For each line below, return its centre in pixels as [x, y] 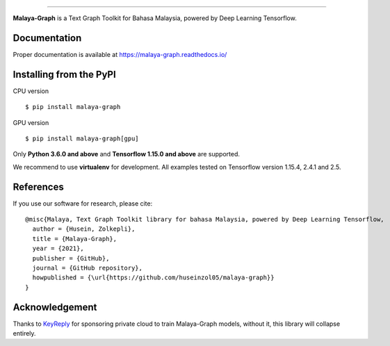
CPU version [31, 91]
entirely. [24, 333]
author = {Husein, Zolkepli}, [84, 229]
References [38, 187]
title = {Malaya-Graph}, [75, 239]
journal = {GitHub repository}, [87, 268]
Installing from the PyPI [64, 74]
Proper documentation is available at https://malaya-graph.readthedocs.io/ [120, 54]
